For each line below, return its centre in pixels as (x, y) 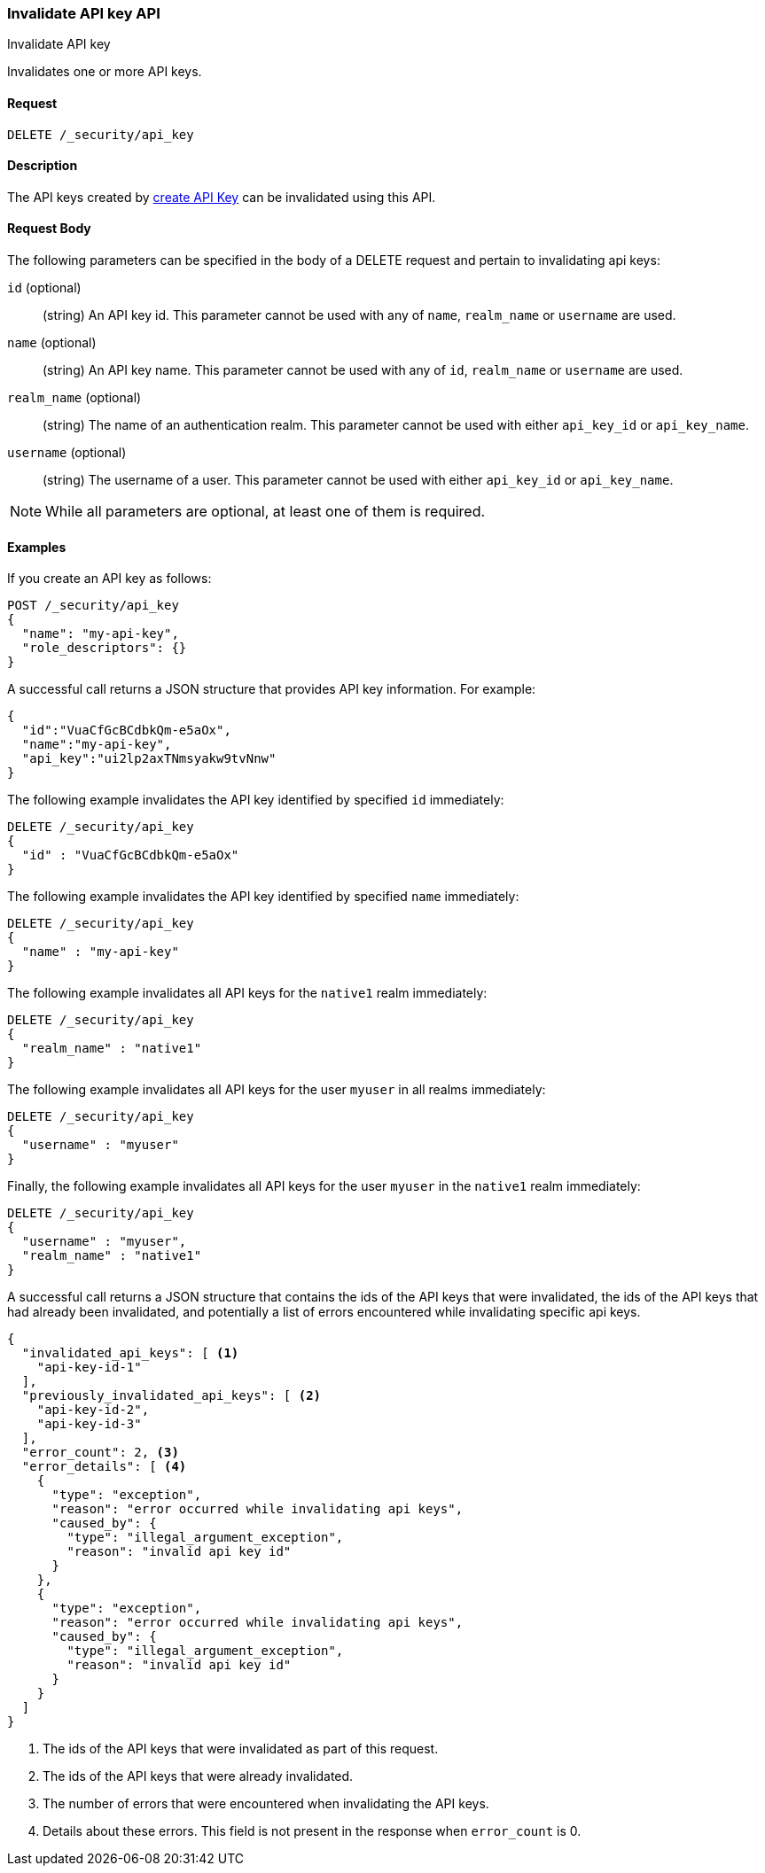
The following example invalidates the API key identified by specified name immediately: (263, 897)
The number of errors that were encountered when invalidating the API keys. (266, 1804)
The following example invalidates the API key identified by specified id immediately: (256, 800)
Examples (37, 547)
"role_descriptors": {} (104, 648)
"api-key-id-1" (89, 1368)
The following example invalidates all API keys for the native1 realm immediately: (247, 993)
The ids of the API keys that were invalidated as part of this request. (241, 1749)
